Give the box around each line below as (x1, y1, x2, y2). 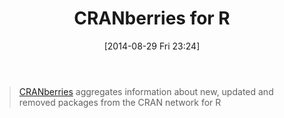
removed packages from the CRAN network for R (18, 96, 222, 108)
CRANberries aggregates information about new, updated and (18, 85, 274, 97)
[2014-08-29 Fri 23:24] (103, 40, 201, 52)
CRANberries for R (73, 7, 231, 30)
